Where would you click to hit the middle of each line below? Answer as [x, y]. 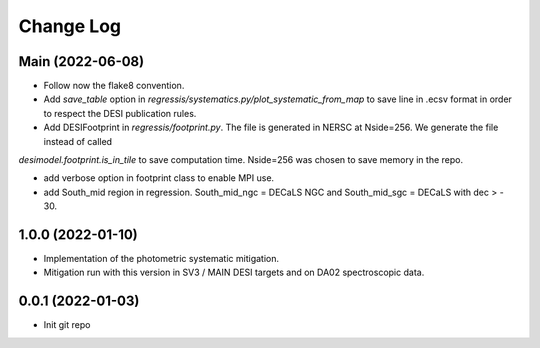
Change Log [70, 26]
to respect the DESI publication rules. [120, 113]
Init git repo [67, 325]
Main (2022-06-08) [81, 61]
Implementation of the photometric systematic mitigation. [161, 259]
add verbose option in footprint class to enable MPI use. [159, 178]
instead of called [78, 141]
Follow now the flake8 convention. [114, 86]
